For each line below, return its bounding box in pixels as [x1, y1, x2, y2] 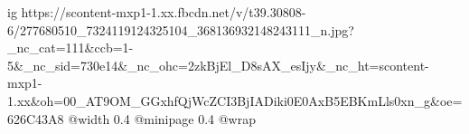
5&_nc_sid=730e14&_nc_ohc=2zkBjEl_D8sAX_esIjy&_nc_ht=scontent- [7, 55, 429, 74]
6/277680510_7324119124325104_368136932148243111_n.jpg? [7, 20, 354, 39]
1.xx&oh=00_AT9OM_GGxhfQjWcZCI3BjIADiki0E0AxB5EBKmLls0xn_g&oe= [7, 91, 463, 110]
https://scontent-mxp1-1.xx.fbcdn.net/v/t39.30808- [21, 3, 306, 21]
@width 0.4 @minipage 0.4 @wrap [68, 109, 257, 128]
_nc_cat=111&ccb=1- [7, 38, 134, 57]
